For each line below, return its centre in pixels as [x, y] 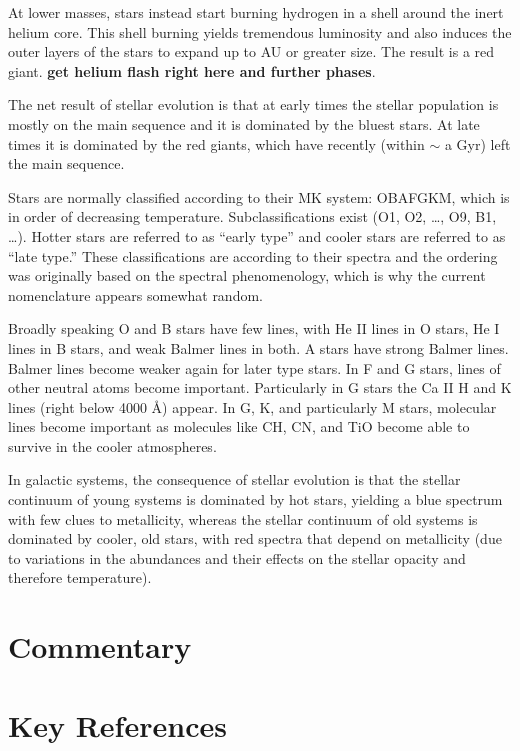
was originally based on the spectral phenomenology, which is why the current [247, 275]
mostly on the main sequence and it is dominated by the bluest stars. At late [244, 123]
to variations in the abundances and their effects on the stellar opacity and [237, 557]
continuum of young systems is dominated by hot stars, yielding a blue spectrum [255, 499]
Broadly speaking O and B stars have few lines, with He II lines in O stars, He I [254, 328]
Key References [117, 724]
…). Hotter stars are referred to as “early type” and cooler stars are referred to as [257, 235]
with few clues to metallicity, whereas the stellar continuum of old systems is [243, 518]
